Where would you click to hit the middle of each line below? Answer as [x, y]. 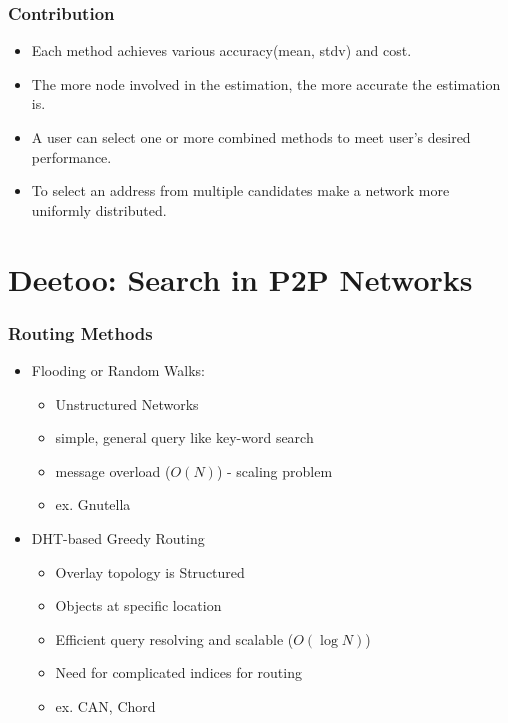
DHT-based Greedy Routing [118, 537]
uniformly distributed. [99, 209]
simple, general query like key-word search [184, 437]
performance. [71, 156]
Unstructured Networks [127, 403]
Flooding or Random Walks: [118, 369]
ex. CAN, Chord [105, 705]
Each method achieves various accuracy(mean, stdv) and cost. [221, 50]
